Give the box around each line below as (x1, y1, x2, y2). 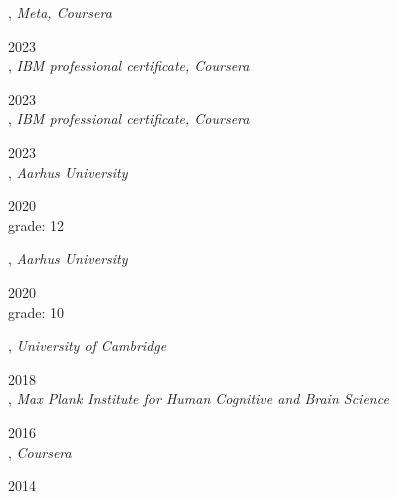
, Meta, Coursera (8, 2, 112, 22)
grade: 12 (8, 214, 65, 235)
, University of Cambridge (8, 335, 167, 356)
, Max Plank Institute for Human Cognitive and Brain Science (8, 388, 389, 409)
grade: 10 (8, 301, 65, 322)
